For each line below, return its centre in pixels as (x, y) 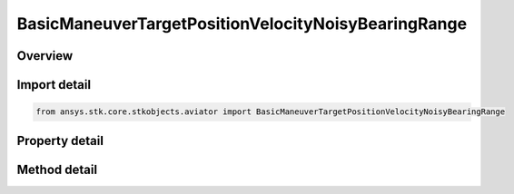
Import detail (54, 85)
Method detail (57, 169)
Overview (45, 56)
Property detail (60, 141)
